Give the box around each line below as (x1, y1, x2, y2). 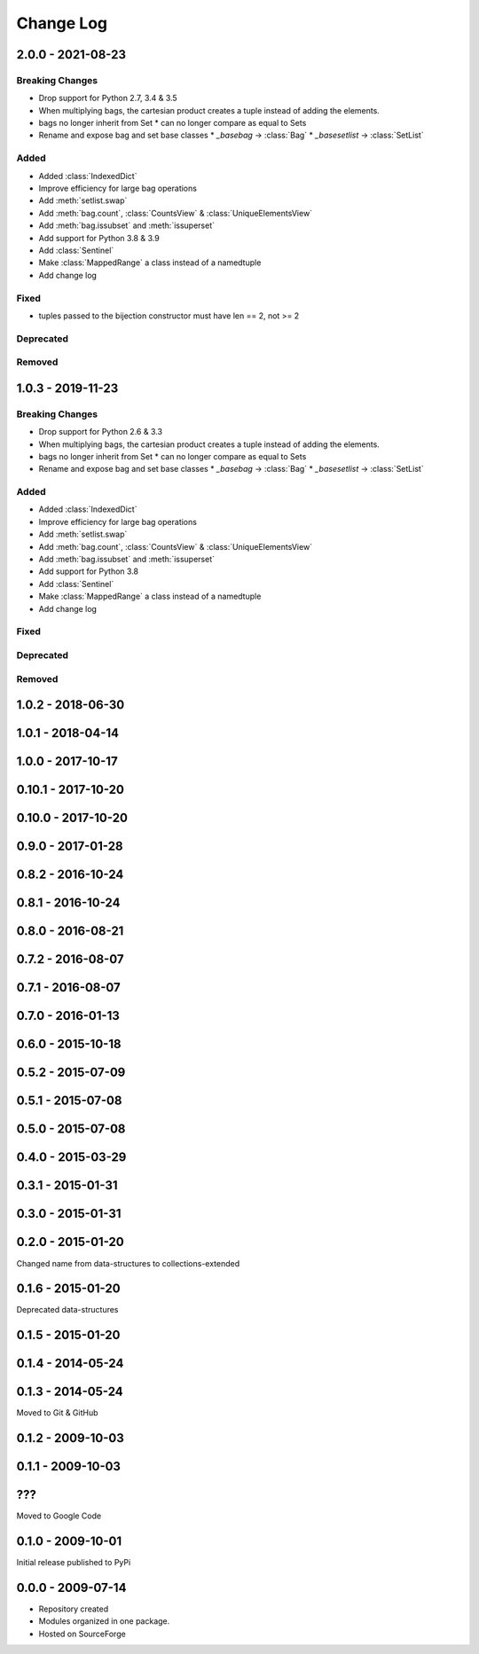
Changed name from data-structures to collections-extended (16, 1258, 240, 1268)
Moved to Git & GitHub (16, 1407, 98, 1418)
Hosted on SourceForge (38, 1628, 126, 1639)
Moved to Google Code (16, 1510, 102, 1521)
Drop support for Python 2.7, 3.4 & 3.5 (38, 93, 177, 104)
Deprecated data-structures (16, 1305, 119, 1315)
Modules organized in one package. (38, 1616, 170, 1627)
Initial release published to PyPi (16, 1557, 131, 1568)
